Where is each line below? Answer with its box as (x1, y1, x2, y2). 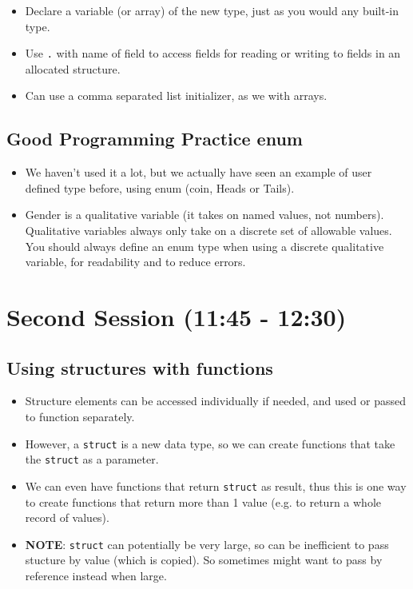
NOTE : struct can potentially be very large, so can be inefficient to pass (25, 535, 389, 552)
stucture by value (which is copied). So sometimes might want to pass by (25, 551, 383, 568)
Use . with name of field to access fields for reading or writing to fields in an (25, 45, 401, 62)
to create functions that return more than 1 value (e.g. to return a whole (25, 493, 381, 510)
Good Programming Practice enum (6, 126, 303, 151)
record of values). (25, 509, 109, 526)
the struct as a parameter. (25, 451, 159, 468)
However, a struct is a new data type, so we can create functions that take (25, 435, 395, 452)
